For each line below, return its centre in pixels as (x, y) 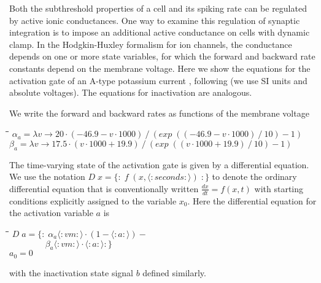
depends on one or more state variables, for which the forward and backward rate (162, 56)
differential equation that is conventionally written (104, 188)
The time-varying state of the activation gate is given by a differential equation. (159, 164)
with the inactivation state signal (71, 272)
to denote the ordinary (254, 176)
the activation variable (51, 213)
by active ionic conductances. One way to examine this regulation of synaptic (155, 20)
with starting (279, 188)
